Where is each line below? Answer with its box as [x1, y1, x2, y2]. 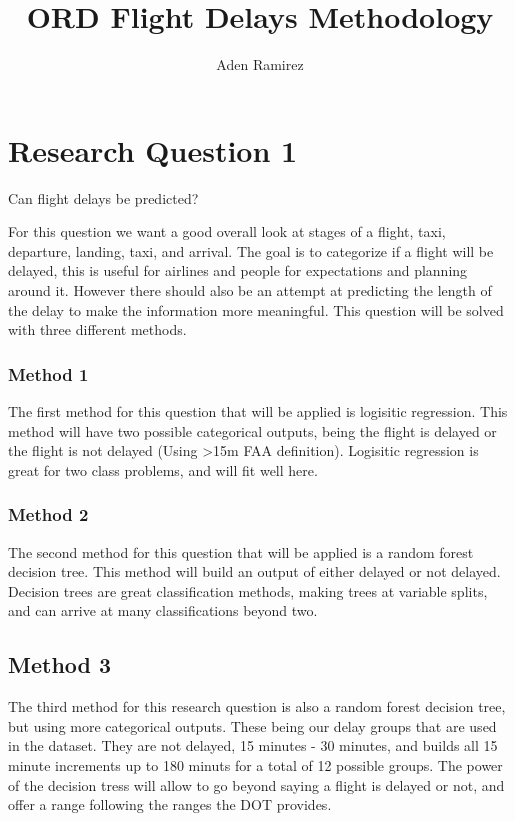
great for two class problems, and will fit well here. [8, 459, 318, 480]
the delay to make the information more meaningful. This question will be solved [8, 299, 504, 320]
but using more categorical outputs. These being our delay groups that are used [8, 715, 497, 736]
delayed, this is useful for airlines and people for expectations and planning [8, 260, 468, 281]
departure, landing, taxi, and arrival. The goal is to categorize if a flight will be [8, 240, 494, 261]
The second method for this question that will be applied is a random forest [8, 541, 474, 562]
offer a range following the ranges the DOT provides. [8, 794, 332, 815]
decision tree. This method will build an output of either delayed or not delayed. [8, 561, 501, 582]
